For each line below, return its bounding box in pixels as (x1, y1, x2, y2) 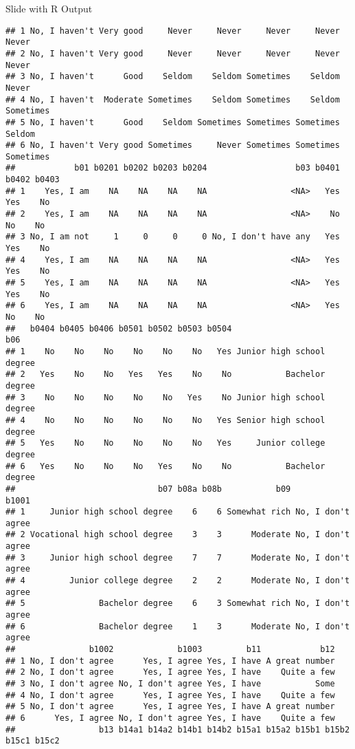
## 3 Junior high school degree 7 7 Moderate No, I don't (5, 552, 350, 563)
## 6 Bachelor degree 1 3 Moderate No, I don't (5, 621, 350, 631)
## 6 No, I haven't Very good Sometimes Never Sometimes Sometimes (5, 140, 340, 151)
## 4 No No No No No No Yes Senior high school (5, 415, 325, 425)
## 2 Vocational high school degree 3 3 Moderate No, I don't (5, 530, 350, 540)
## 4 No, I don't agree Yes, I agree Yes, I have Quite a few (5, 690, 335, 700)
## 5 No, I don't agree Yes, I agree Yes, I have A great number (5, 702, 335, 712)
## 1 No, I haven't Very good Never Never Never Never (5, 25, 340, 36)
